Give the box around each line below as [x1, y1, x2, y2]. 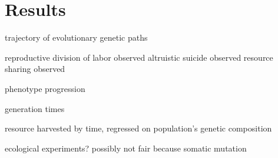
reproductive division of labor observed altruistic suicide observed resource [5, 51, 273, 63]
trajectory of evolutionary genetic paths [5, 31, 148, 44]
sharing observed [5, 62, 65, 75]
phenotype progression [5, 82, 85, 94]
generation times [5, 102, 65, 114]
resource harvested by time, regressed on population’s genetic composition [5, 122, 272, 134]
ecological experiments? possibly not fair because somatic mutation [5, 141, 247, 154]
